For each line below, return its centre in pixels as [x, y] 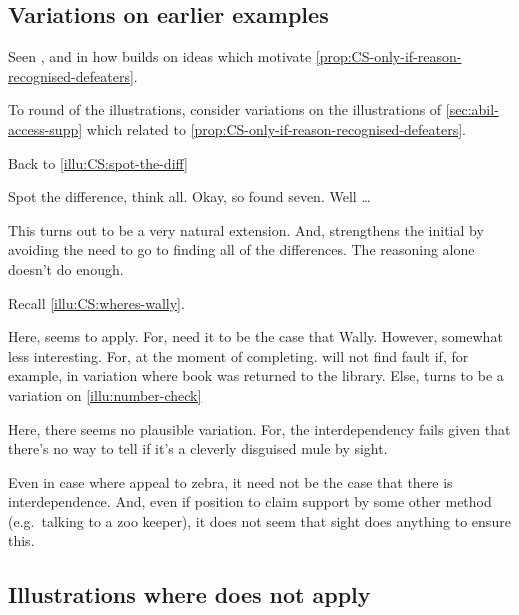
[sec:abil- [472, 109]
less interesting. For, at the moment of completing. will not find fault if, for [238, 355]
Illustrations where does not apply [189, 594]
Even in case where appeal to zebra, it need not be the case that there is [230, 481]
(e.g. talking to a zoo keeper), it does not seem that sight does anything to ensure [259, 520]
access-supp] [45, 128]
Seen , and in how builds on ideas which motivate [160, 56]
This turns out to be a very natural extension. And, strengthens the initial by [246, 229]
